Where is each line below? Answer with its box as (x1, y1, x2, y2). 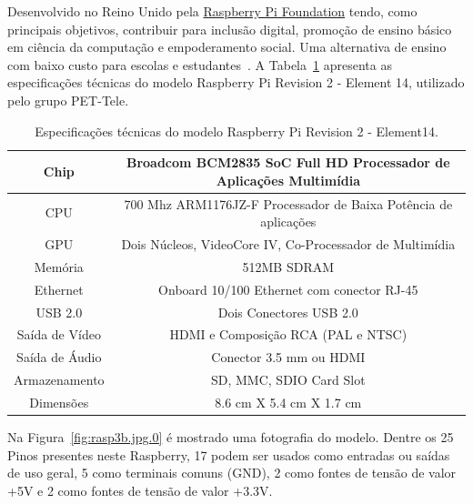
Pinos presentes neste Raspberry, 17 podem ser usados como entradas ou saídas (7, 445, 450, 464)
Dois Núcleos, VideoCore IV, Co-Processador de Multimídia (121, 235, 456, 254)
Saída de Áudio (16, 348, 102, 367)
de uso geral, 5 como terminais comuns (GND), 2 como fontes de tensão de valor (7, 463, 457, 482)
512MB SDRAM (242, 257, 335, 276)
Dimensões (29, 392, 89, 411)
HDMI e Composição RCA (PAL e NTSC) (169, 325, 408, 344)
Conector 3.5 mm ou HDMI (211, 348, 366, 367)
